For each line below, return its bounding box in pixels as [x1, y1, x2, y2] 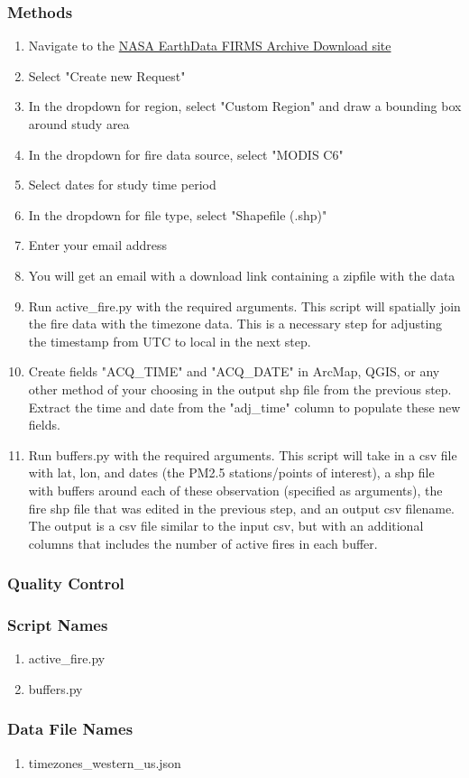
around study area [28, 115, 130, 133]
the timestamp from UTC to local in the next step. [28, 331, 311, 350]
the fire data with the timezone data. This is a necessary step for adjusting [28, 314, 443, 333]
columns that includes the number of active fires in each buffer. [28, 533, 378, 552]
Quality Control [7, 572, 124, 595]
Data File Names [7, 718, 133, 740]
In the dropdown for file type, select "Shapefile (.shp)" [28, 205, 327, 224]
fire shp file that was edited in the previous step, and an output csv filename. [28, 498, 455, 517]
